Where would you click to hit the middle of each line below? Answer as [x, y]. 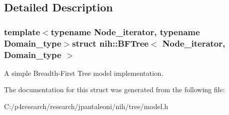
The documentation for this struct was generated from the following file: [114, 89]
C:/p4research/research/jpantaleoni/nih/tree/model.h [86, 106]
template [22, 31]
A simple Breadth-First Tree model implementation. [84, 73]
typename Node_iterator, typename [125, 31]
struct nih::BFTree [110, 43]
